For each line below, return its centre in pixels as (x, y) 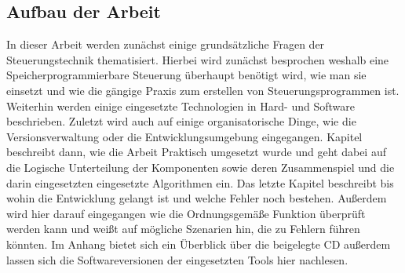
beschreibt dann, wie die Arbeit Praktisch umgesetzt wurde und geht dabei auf (196, 152)
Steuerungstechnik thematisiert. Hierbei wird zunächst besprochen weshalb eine (198, 59)
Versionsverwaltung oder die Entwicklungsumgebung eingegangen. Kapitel (184, 136)
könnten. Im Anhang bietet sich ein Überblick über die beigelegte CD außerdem (199, 244)
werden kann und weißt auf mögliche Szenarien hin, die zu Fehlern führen (183, 229)
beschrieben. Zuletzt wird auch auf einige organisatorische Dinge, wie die (181, 121)
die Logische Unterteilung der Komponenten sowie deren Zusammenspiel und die (201, 167)
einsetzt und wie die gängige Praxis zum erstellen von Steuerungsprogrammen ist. (203, 90)
